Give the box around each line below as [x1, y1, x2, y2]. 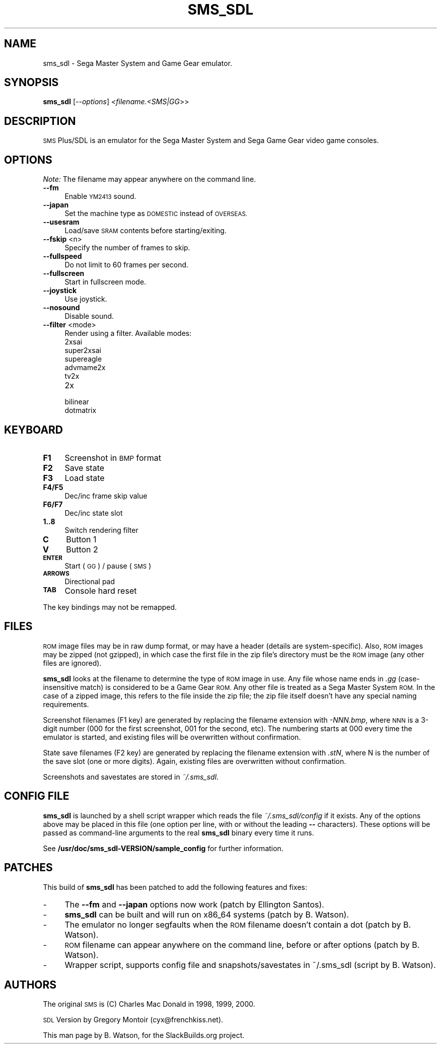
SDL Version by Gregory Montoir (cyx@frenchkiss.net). [43, 1015, 224, 1024]
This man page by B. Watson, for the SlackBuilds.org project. [43, 1031, 245, 1040]
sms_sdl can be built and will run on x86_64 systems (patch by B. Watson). [64, 909, 349, 920]
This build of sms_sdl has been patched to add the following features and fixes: [43, 882, 308, 891]
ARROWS [43, 570, 69, 577]
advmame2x [64, 363, 106, 372]
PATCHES [4, 861, 53, 874]
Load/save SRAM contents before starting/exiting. [64, 226, 227, 235]
